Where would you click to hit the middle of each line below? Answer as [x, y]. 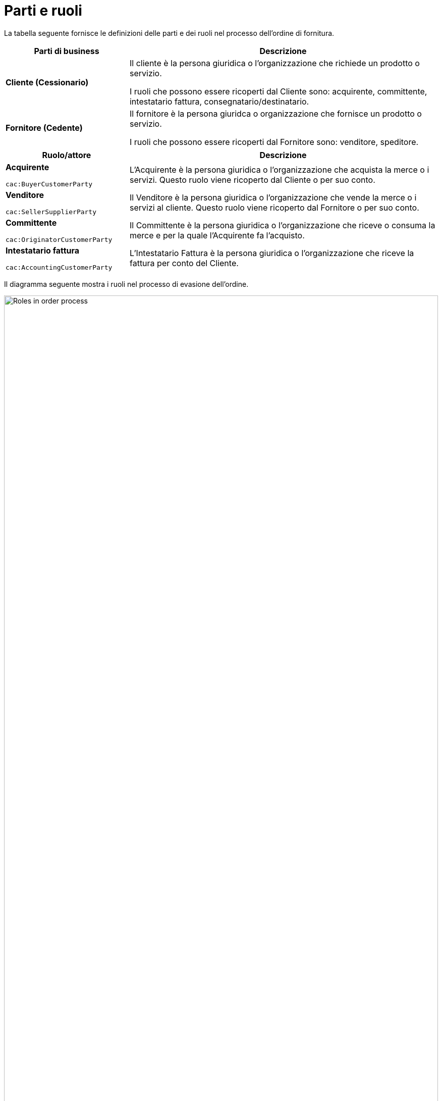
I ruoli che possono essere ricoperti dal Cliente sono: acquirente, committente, [278, 91]
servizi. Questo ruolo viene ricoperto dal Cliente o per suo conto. [252, 180]
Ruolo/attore [67, 155]
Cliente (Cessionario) [47, 82]
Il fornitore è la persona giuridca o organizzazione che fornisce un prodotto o [275, 113]
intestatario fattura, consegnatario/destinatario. [219, 101]
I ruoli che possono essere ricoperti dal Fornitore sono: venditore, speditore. [274, 142]
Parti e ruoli [43, 11]
